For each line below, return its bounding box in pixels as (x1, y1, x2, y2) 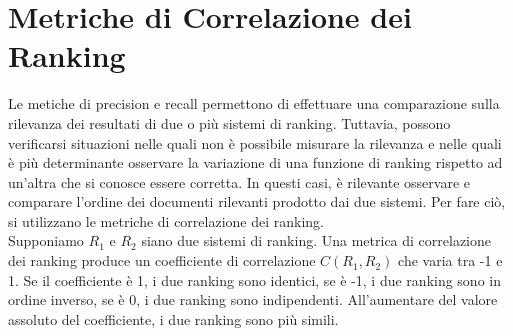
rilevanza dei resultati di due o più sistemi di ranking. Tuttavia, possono (8, 112, 451, 133)
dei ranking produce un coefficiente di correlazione (8, 250, 316, 271)
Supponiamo (8, 230, 84, 251)
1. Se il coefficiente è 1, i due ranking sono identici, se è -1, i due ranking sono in (8, 269, 501, 290)
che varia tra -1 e (398, 250, 503, 271)
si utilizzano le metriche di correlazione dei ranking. (8, 210, 325, 231)
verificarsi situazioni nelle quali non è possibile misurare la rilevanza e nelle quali (8, 132, 502, 153)
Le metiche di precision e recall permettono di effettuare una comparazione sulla (8, 93, 500, 114)
